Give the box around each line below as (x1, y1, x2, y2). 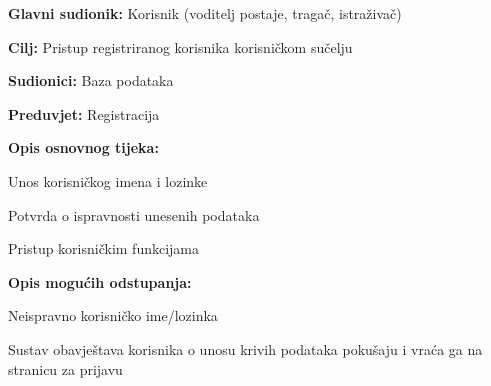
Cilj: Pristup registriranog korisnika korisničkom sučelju (8, 36, 353, 57)
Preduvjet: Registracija (8, 103, 160, 124)
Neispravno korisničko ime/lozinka (8, 305, 218, 326)
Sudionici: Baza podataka (8, 70, 174, 91)
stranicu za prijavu (8, 358, 123, 379)
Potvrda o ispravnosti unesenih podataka (8, 204, 260, 225)
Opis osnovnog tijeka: (8, 137, 159, 158)
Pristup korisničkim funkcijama (8, 238, 200, 259)
